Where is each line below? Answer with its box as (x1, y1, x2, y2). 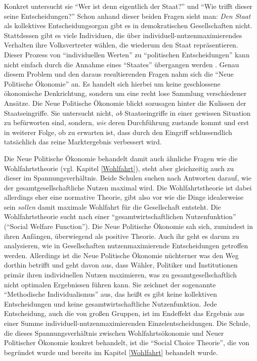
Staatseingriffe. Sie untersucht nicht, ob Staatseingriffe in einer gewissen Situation (4, 107, 251, 118)
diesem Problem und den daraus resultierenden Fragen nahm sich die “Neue (4, 69, 234, 79)
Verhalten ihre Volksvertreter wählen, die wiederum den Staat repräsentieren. (4, 40, 238, 50)
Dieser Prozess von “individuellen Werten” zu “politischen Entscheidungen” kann (4, 49, 250, 59)
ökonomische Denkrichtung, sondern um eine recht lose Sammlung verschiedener (4, 88, 247, 98)
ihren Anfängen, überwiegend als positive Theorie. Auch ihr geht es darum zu (4, 230, 239, 241)
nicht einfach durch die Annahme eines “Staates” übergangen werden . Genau (4, 59, 239, 69)
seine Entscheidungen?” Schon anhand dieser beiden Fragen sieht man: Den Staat (4, 10, 251, 21)
